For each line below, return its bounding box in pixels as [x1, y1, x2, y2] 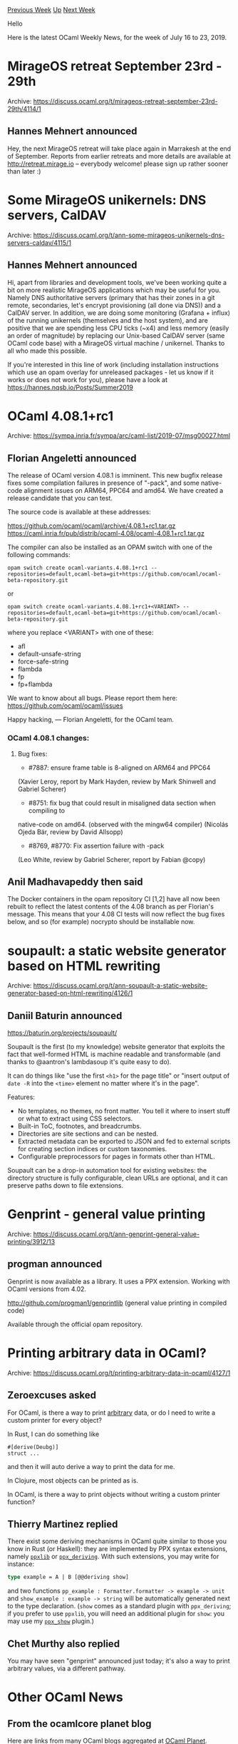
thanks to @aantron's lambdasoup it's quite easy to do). [7, 1058, 172, 1066]
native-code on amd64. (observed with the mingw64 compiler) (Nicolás [17, 820, 229, 828]
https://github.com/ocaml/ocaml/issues [7, 701, 123, 710]
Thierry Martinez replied [7, 1518, 118, 1530]
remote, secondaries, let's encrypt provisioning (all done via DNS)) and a [7, 301, 221, 309]
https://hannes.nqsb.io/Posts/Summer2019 [7, 383, 133, 391]
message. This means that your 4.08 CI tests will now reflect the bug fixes [7, 910, 225, 918]
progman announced [7, 1258, 103, 1271]
